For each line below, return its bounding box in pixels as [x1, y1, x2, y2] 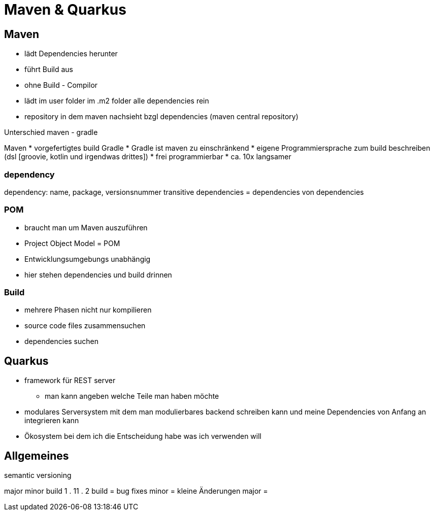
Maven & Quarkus [4, 1, 126, 18]
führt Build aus [24, 65, 74, 74]
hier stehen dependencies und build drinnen [24, 270, 172, 279]
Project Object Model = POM [24, 238, 120, 248]
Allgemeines [4, 449, 69, 462]
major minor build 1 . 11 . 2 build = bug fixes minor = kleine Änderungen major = [4, 487, 268, 496]
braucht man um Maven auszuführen [24, 223, 148, 232]
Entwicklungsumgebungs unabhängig [24, 254, 151, 263]
